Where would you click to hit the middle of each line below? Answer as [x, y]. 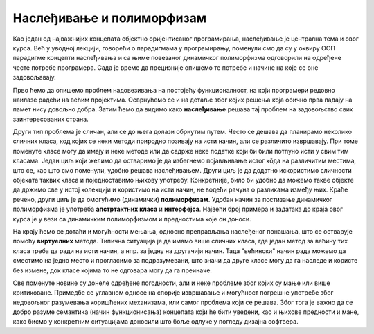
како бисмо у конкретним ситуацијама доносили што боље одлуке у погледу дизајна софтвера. [155, 322]
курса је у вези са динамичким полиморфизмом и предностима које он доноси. [132, 219]
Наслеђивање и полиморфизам [110, 18]
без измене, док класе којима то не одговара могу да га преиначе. [113, 270]
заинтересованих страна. [51, 119]
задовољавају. [35, 77]
